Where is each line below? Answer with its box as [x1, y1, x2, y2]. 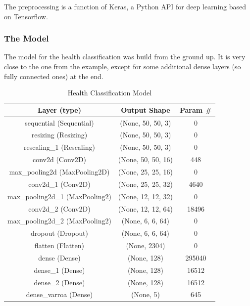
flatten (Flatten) [34, 240, 84, 251]
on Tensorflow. [4, 11, 48, 21]
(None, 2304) [126, 240, 165, 251]
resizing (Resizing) [31, 130, 88, 140]
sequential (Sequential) [25, 117, 94, 128]
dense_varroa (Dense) [26, 289, 93, 300]
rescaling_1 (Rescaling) [23, 142, 95, 152]
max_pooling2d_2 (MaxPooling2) [7, 216, 111, 226]
